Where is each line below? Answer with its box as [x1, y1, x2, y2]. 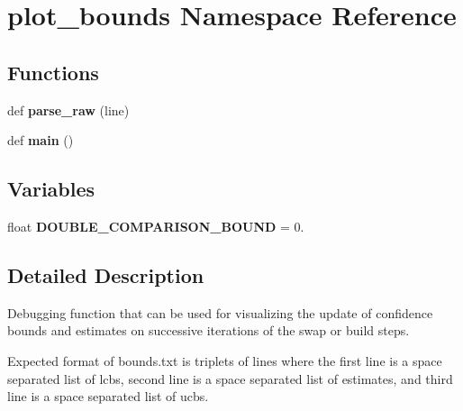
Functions [7, 58, 99, 86]
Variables [7, 175, 95, 203]
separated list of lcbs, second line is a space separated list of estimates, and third [7, 369, 453, 388]
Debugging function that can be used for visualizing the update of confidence [7, 303, 433, 322]
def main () [7, 131, 74, 150]
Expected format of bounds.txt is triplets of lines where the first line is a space [7, 351, 442, 370]
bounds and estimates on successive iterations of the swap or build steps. [7, 321, 410, 340]
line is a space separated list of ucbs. [7, 387, 209, 406]
